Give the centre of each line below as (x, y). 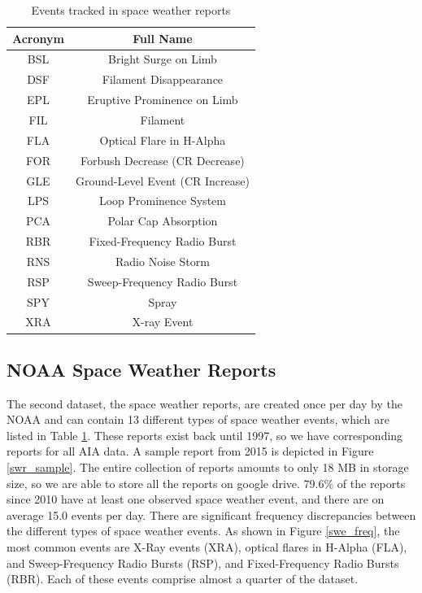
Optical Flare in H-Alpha (163, 140)
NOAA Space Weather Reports (141, 369)
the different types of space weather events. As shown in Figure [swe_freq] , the (203, 531)
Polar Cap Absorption (163, 221)
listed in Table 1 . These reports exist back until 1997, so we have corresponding (205, 435)
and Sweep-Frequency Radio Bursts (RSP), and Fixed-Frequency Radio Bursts (203, 562)
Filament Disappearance (163, 79)
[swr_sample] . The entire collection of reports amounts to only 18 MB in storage (208, 467)
